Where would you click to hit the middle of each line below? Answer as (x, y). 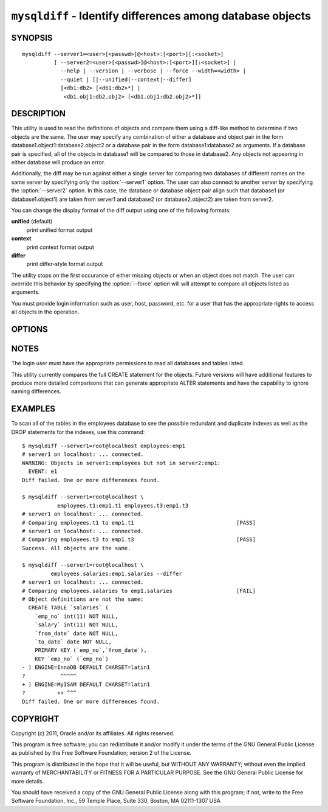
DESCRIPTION (39, 114)
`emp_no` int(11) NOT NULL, (76, 616)
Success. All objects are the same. (77, 548)
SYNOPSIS (32, 37)
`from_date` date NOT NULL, (76, 633)
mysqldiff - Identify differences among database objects (161, 16)
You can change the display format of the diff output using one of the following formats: (121, 210)
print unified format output (60, 230)
